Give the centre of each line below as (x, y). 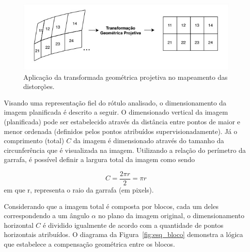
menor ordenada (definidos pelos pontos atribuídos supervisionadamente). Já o (121, 131)
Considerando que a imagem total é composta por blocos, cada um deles (111, 206)
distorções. (39, 86)
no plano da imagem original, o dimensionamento (171, 215)
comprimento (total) (34, 141)
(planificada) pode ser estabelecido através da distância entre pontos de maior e (122, 121)
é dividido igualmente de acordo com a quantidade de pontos (133, 225)
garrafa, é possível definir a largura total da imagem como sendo (99, 159)
